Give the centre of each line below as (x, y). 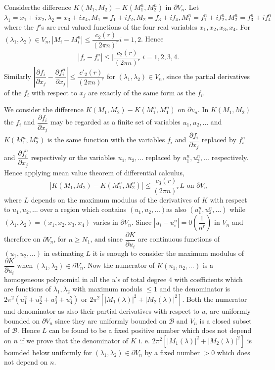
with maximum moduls (107, 289)
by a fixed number (172, 352)
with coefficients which (208, 279)
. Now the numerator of (119, 265)
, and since (106, 239)
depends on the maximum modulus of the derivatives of (115, 199)
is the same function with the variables (106, 140)
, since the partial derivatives (206, 76)
